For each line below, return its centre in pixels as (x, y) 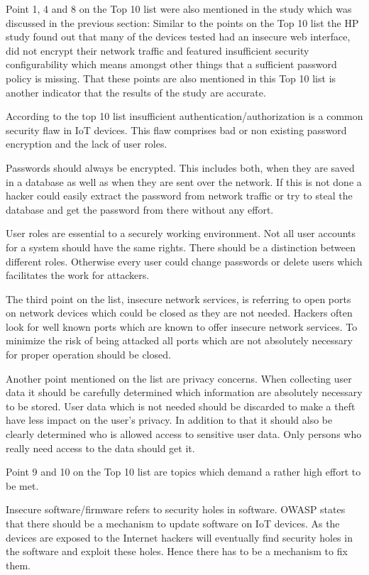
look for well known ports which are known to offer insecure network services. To (182, 326)
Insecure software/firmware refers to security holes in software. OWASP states (176, 509)
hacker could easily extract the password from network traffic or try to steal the (179, 196)
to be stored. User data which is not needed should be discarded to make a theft (181, 406)
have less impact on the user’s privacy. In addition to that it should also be (169, 420)
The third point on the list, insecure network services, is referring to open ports (178, 299)
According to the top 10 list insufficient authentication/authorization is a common (184, 116)
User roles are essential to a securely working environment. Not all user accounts (181, 233)
